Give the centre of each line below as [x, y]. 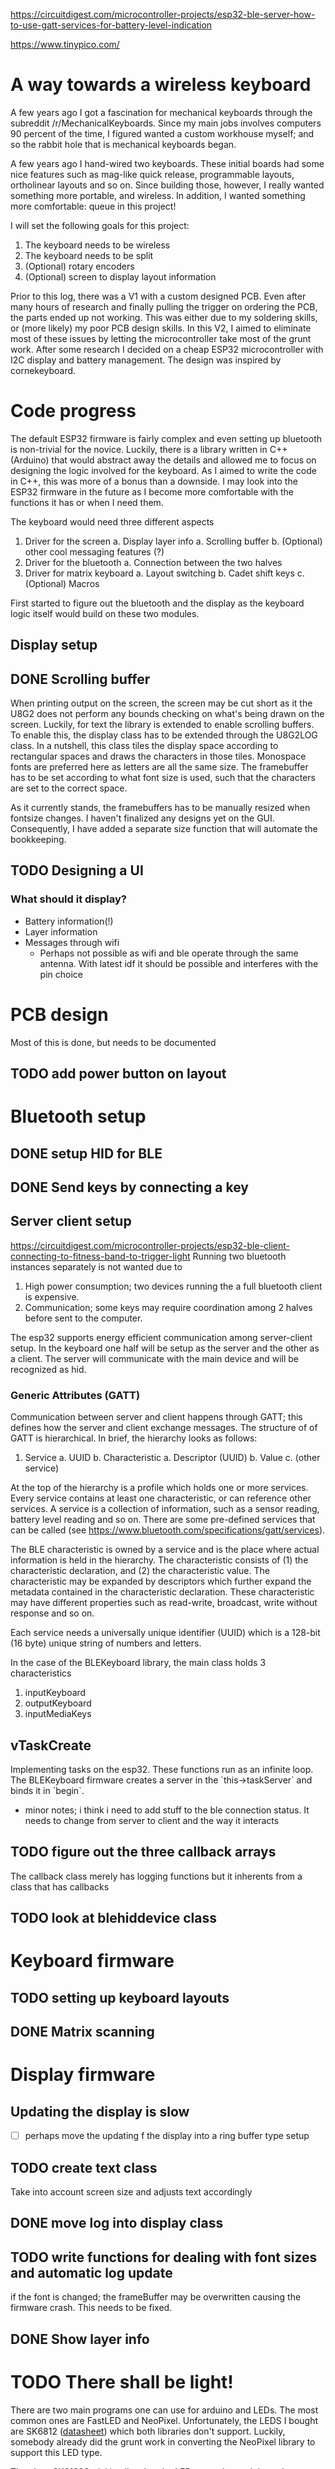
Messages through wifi [72, 942]
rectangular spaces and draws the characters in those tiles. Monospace [158, 756]
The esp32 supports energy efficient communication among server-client [161, 1337]
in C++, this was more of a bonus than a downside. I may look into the [154, 481]
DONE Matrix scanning [82, 2032]
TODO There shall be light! [122, 2381]
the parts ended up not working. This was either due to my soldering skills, [164, 317]
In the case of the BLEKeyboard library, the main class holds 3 [138, 1663]
